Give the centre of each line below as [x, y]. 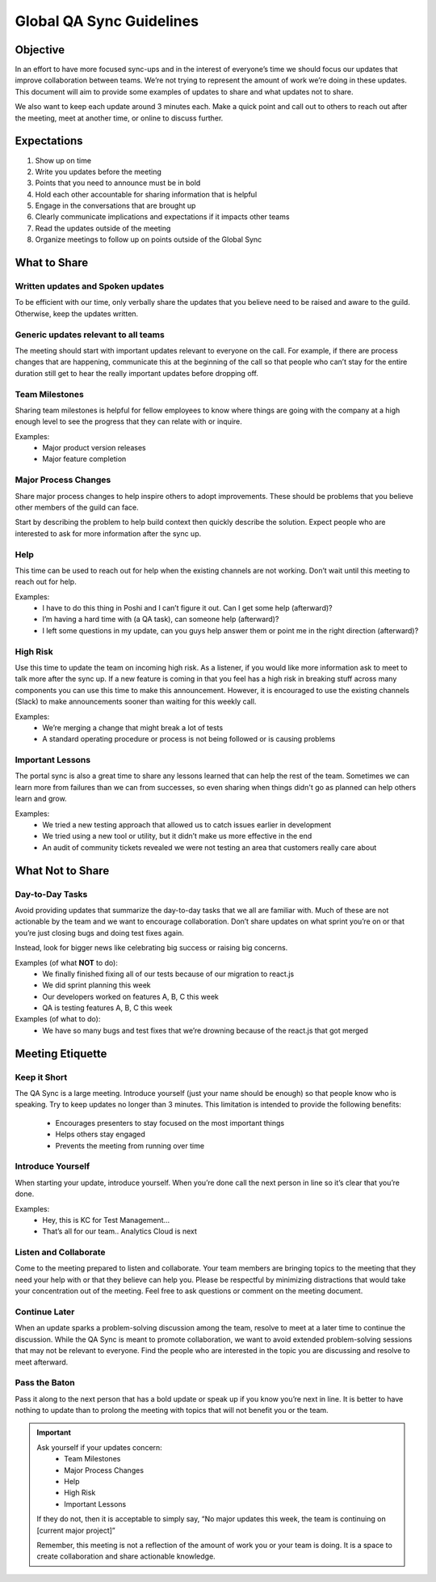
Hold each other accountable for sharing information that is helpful [146, 194]
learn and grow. [41, 799]
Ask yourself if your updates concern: [100, 1447]
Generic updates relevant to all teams [90, 334]
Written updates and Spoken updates [90, 286]
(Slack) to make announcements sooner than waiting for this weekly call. [136, 702]
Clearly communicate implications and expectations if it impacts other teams [162, 217]
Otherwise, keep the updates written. [77, 313]
